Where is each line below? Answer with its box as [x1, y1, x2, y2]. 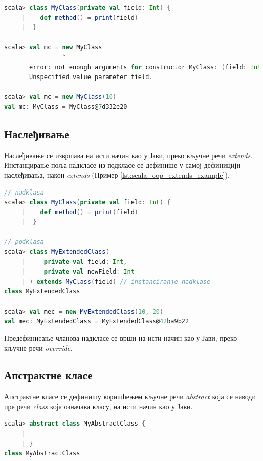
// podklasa [4, 238, 44, 246]
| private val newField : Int [22, 268, 135, 276]
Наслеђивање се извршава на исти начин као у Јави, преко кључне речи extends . [4, 149, 253, 160]
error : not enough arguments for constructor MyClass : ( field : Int [29, 63, 261, 71]
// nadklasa [4, 188, 44, 196]
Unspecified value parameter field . [29, 73, 153, 81]
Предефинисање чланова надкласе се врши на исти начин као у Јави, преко [4, 332, 237, 343]
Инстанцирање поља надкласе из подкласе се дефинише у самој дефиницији [4, 160, 240, 170]
